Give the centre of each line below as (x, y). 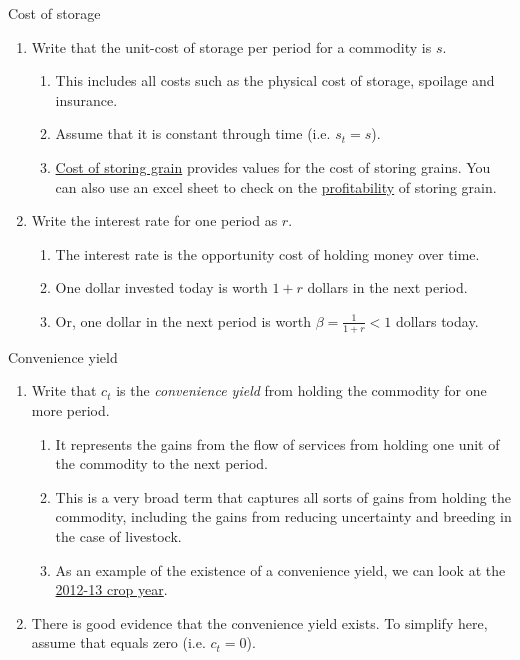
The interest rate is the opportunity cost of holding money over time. (267, 253)
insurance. (86, 99)
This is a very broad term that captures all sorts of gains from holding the (283, 496)
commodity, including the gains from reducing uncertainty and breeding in (283, 516)
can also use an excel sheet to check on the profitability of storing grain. (276, 186)
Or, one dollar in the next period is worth (183, 320)
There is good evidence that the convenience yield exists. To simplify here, (259, 622)
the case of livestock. (118, 535)
